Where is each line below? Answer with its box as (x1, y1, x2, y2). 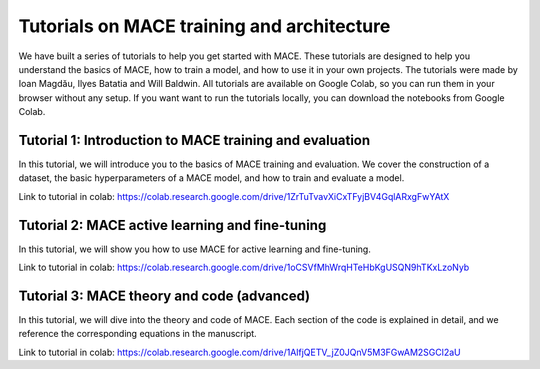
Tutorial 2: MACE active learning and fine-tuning (18, 216, 327, 234)
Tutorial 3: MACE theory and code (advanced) (18, 287, 311, 304)
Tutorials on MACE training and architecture (18, 15, 391, 37)
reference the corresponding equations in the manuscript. (18, 328, 257, 340)
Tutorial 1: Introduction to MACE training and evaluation (18, 131, 371, 149)
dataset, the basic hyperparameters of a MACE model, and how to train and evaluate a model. (18, 172, 405, 184)
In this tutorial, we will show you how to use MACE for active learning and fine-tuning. (18, 243, 372, 255)
